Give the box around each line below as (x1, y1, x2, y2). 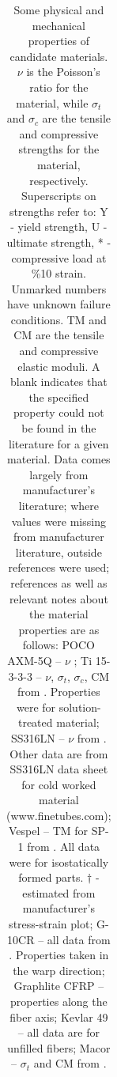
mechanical (32, 17, 85, 33)
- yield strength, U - (10, 218, 108, 235)
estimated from (22, 884, 96, 901)
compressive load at (11, 249, 107, 266)
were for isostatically (9, 853, 109, 870)
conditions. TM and (10, 311, 107, 327)
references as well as (10, 574, 108, 591)
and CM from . (33, 1055, 107, 1071)
